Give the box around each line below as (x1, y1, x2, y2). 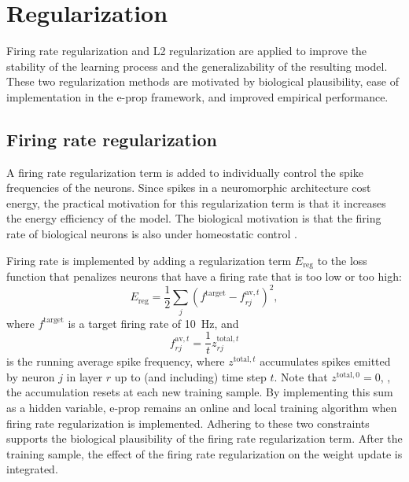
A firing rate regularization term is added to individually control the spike (6, 164, 363, 180)
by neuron (6, 368, 55, 384)
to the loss (317, 252, 367, 268)
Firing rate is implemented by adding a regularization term (6, 252, 292, 268)
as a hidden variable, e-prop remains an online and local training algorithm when (6, 399, 397, 415)
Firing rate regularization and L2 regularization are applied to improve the (6, 42, 367, 59)
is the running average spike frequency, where (6, 353, 225, 370)
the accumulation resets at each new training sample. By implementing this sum (6, 384, 393, 400)
